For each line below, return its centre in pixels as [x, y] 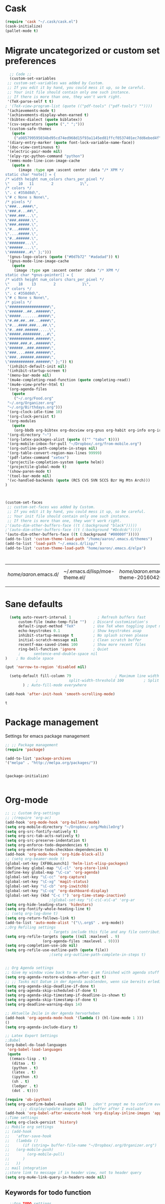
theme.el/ [75, 577]
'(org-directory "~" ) [29, 435]
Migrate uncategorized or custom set [82, 50]
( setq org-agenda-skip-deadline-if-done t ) [50, 986]
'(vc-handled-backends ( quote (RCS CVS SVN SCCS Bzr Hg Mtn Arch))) [79, 480]
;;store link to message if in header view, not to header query [73, 1173]
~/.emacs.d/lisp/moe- [89, 571]
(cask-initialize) [24, 26]
